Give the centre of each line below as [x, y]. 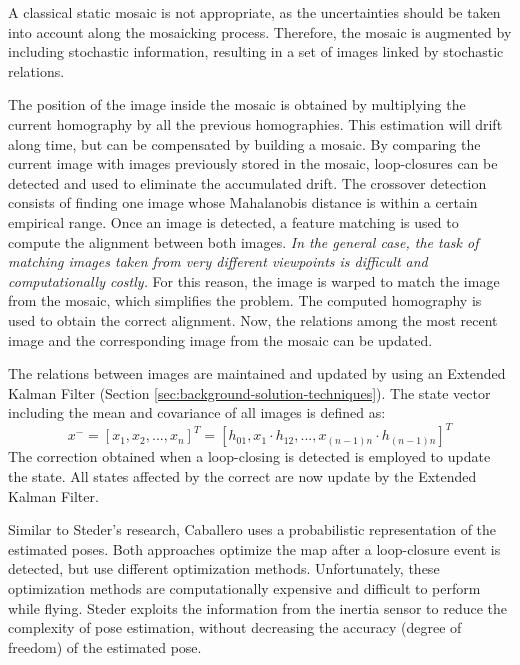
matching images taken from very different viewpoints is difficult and [218, 261]
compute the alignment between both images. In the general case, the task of [243, 241]
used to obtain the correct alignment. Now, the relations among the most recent [253, 319]
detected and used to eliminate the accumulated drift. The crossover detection [247, 182]
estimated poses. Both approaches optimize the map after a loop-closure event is [254, 548]
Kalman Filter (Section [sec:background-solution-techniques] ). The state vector [249, 392]
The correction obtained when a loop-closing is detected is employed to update [249, 456]
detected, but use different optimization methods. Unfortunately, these [224, 568]
